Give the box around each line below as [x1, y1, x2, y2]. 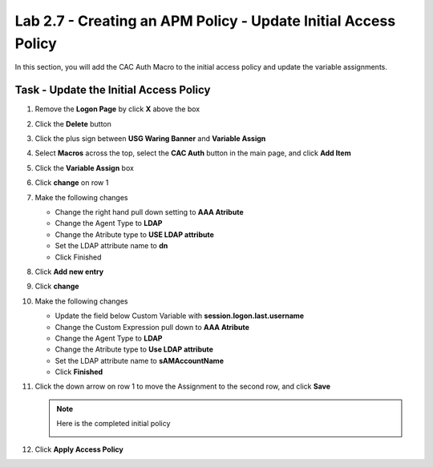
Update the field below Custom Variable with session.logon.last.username [55, 311, 305, 320]
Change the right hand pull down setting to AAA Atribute [55, 207, 244, 216]
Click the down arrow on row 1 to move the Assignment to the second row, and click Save [34, 381, 331, 392]
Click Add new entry [34, 267, 104, 276]
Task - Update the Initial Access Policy [14, 83, 211, 97]
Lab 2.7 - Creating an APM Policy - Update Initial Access [14, 12, 396, 30]
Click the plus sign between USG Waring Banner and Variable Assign [34, 134, 266, 143]
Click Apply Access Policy [34, 445, 123, 454]
